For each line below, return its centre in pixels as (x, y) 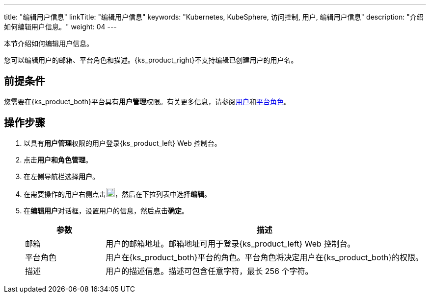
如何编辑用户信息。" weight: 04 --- (60, 27)
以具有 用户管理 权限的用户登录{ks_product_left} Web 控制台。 (122, 143)
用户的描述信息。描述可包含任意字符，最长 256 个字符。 (209, 271)
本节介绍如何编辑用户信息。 (49, 43)
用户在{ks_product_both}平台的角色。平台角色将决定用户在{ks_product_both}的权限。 (265, 257)
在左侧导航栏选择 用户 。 (61, 176)
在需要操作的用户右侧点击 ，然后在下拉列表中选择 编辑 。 (117, 194)
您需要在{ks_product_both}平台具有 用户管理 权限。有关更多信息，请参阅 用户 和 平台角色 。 (147, 101)
